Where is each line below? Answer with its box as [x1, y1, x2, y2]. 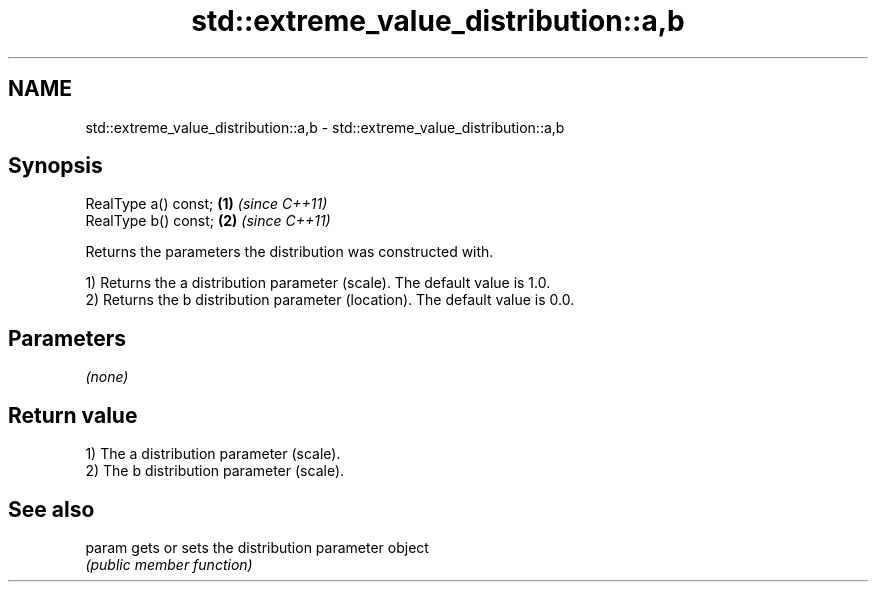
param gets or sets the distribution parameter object [85, 538, 429, 556]
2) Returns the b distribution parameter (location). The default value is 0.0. [85, 291, 575, 309]
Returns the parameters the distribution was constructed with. [85, 243, 494, 261]
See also [8, 496, 95, 522]
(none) [85, 368, 129, 386]
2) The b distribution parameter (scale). [85, 462, 345, 480]
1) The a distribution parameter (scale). [85, 445, 341, 463]
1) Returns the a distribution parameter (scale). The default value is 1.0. [85, 274, 551, 292]
